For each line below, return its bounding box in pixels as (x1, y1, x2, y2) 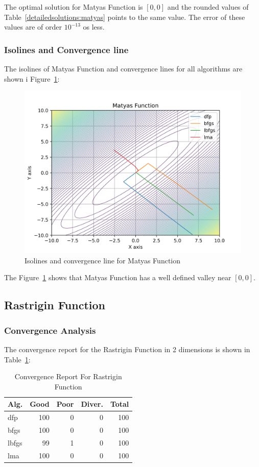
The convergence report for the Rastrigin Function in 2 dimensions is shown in (4, 343, 250, 354)
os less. (83, 21, 105, 32)
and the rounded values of (167, 2, 249, 12)
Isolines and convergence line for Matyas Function (25, 255, 181, 265)
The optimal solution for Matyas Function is (4, 2, 143, 12)
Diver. (81, 399, 103, 409)
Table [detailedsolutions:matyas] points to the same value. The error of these (4, 11, 245, 22)
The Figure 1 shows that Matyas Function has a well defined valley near (4, 272, 231, 283)
